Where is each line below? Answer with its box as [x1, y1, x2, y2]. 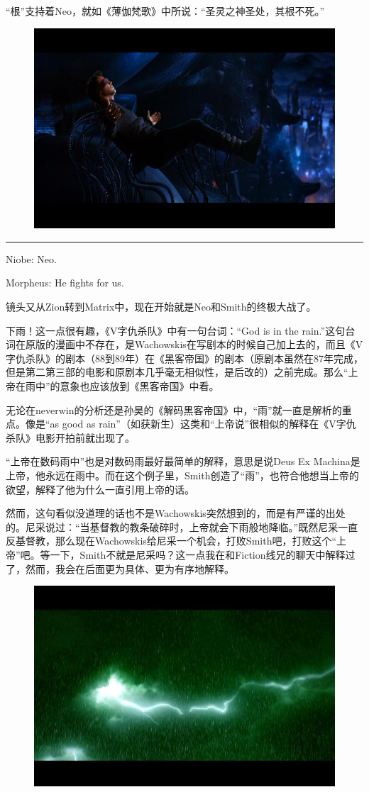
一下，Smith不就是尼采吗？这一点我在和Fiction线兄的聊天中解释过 [50, 547, 356, 562]
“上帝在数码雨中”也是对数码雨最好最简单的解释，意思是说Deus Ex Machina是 [6, 454, 360, 469]
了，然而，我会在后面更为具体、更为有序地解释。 [6, 561, 234, 576]
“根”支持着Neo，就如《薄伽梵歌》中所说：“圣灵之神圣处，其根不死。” [6, 4, 325, 18]
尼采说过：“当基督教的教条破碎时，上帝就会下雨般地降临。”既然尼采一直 [25, 519, 358, 534]
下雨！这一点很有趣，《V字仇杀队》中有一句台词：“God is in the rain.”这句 [6, 323, 346, 338]
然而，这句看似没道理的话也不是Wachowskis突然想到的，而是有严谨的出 [6, 506, 336, 520]
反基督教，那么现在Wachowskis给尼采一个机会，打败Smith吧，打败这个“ [6, 533, 337, 548]
